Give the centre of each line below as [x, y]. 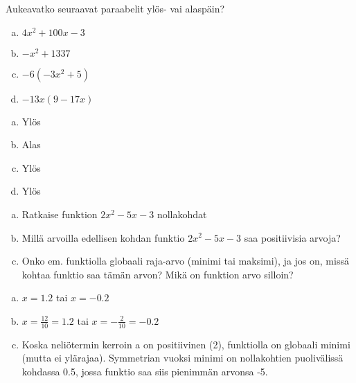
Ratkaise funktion [60, 214]
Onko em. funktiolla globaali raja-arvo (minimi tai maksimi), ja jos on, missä [185, 261]
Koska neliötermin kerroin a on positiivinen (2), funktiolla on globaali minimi [186, 344]
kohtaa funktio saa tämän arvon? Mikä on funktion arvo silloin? [158, 274]
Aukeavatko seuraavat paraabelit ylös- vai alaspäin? [115, 8]
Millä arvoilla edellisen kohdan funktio [103, 237]
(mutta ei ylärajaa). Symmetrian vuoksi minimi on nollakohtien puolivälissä [183, 358]
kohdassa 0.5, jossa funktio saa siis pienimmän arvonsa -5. [145, 371]
